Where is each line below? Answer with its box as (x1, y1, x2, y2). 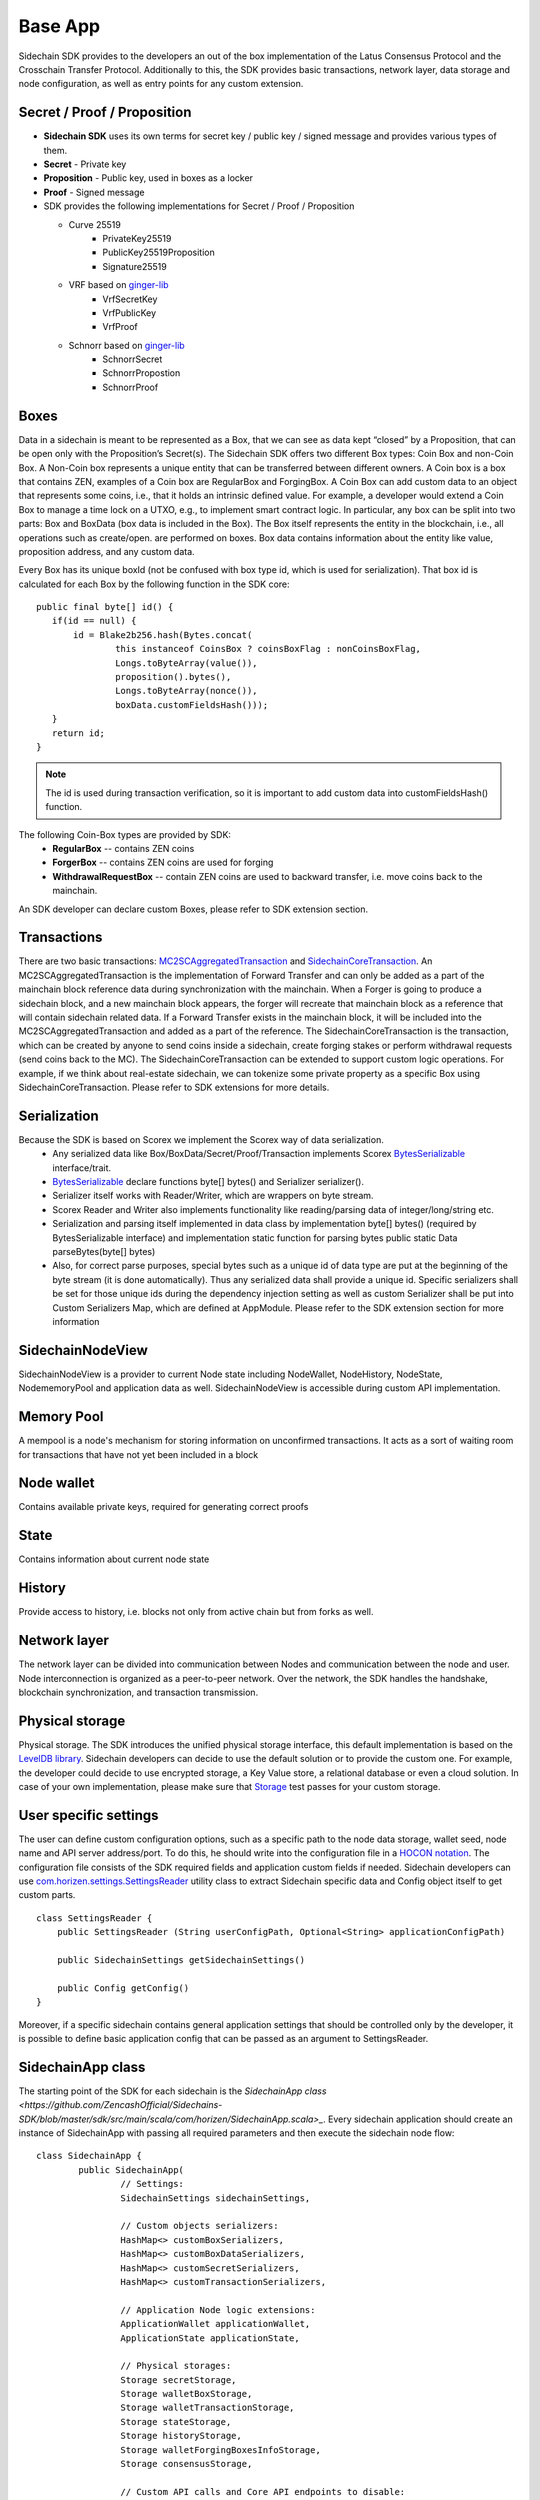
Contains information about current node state (18, 1553, 210, 1565)
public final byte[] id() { (36, 601, 174, 613)
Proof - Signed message (43, 186, 145, 198)
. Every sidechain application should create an (323, 2113, 514, 2125)
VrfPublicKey (102, 306, 157, 319)
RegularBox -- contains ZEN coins (52, 842, 195, 854)
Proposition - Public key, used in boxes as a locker (43, 172, 254, 184)
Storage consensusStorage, (120, 2458, 253, 2470)
